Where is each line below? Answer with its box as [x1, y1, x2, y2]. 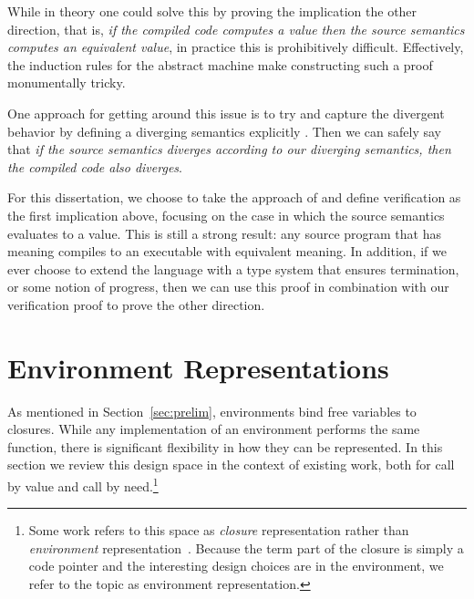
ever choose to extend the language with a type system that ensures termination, [7, 259, 459, 278]
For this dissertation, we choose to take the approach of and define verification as [7, 188, 461, 207]
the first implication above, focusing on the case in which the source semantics [7, 205, 445, 224]
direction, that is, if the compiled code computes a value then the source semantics [7, 19, 465, 38]
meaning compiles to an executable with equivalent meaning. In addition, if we [7, 242, 447, 261]
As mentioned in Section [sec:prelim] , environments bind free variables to [7, 401, 417, 420]
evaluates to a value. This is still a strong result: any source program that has [7, 223, 441, 243]
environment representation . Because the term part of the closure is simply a [28, 538, 464, 557]
